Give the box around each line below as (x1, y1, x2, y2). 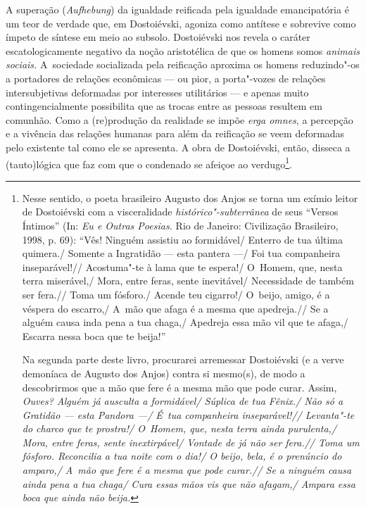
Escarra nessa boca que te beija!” (22, 328, 166, 343)
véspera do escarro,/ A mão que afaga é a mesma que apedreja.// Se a (22, 301, 329, 315)
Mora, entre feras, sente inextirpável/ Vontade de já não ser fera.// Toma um (22, 434, 360, 449)
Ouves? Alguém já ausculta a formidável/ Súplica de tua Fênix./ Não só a (22, 394, 343, 408)
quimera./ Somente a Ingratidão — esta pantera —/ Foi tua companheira (22, 246, 341, 260)
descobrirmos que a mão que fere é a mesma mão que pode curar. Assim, (22, 379, 337, 394)
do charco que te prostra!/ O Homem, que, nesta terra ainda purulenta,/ (22, 421, 337, 436)
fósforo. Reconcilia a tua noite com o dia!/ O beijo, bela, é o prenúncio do (22, 448, 342, 463)
